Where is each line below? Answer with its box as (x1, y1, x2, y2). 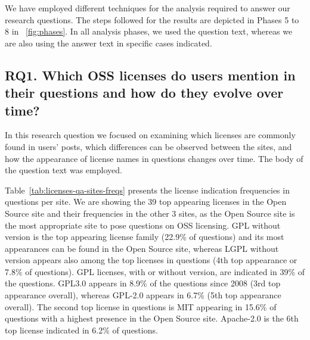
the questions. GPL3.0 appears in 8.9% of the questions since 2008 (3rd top (5, 277, 281, 289)
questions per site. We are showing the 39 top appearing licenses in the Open (5, 195, 287, 208)
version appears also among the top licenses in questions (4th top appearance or (5, 254, 297, 266)
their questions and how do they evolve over (5, 83, 284, 102)
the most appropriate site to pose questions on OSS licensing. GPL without (5, 219, 281, 231)
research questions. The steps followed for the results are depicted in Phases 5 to (5, 13, 299, 26)
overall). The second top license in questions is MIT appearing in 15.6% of (5, 300, 277, 313)
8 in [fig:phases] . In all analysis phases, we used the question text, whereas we (5, 25, 293, 38)
